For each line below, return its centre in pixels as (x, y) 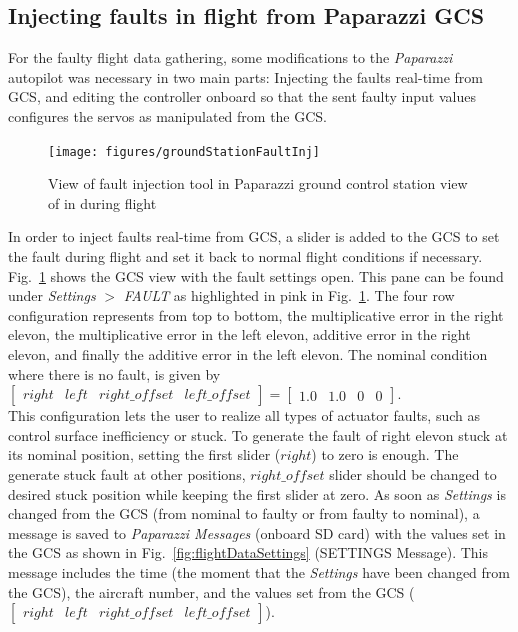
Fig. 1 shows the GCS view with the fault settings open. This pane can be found (256, 275)
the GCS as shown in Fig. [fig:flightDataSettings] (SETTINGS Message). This (248, 552)
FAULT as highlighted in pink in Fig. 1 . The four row (289, 295)
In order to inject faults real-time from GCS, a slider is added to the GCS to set (254, 236)
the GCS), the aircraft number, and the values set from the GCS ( (211, 591)
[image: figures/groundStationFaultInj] (184, 151)
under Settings (52, 295)
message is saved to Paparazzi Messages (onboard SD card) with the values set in (257, 532)
